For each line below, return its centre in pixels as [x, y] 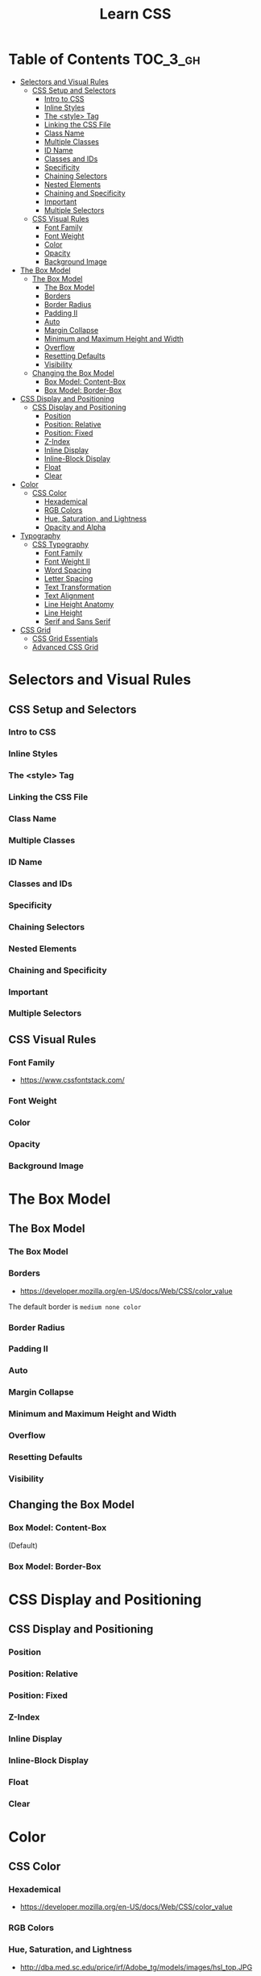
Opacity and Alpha [75, 527]
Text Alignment [69, 595]
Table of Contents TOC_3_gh [104, 59]
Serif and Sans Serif [77, 621]
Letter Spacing [68, 578]
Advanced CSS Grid [65, 647]
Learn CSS [135, 14]
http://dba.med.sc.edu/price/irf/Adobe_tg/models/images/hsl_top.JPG [136, 1967]
